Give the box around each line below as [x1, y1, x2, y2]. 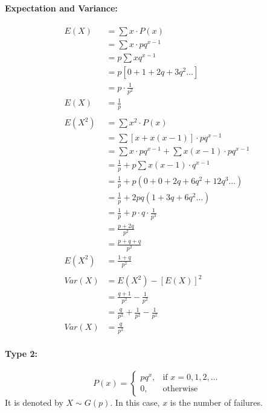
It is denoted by [5, 396, 63, 408]
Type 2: [5, 347, 37, 359]
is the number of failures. [170, 396, 263, 408]
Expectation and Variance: [5, 1, 118, 14]
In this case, [115, 396, 160, 408]
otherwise [162, 385, 198, 394]
